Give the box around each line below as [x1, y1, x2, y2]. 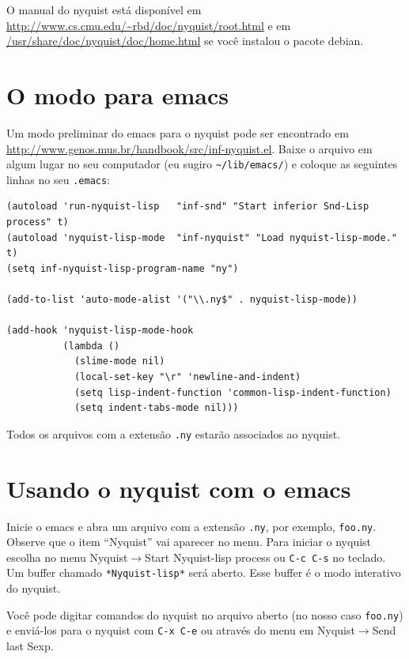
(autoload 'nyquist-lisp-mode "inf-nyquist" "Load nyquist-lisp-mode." [6, 232, 397, 243]
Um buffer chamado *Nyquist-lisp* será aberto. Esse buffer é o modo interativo [6, 564, 401, 581]
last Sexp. [6, 637, 54, 653]
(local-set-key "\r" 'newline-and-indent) [74, 371, 301, 382]
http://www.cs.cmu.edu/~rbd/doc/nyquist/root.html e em [6, 17, 291, 33]
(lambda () [62, 340, 120, 352]
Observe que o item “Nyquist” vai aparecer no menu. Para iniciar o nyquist [6, 533, 372, 550]
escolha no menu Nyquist [6, 548, 128, 565]
